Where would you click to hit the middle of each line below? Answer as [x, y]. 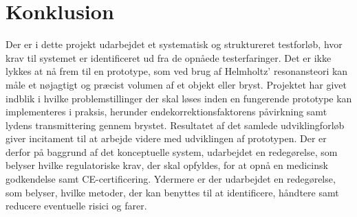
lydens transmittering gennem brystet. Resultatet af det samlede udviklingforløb [175, 125]
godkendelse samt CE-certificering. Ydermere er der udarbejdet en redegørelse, [171, 179]
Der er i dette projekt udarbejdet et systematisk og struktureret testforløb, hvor [174, 44]
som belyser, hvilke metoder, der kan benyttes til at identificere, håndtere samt [172, 192]
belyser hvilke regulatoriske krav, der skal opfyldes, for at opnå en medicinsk [167, 165]
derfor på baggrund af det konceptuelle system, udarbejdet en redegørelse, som [172, 151]
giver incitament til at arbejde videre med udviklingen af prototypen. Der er [166, 138]
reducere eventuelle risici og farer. [76, 206]
